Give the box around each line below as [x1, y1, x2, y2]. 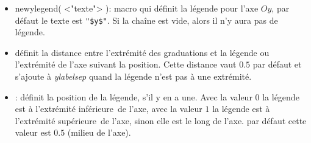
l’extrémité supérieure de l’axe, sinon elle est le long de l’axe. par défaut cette [15, 114, 307, 127]
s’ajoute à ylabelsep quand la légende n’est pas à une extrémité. [15, 70, 252, 83]
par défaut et [252, 58, 302, 71]
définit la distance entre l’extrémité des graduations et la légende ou [15, 46, 270, 58]
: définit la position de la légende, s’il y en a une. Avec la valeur [15, 90, 252, 103]
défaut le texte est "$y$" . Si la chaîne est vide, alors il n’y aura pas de [15, 13, 278, 26]
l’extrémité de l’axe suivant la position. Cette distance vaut [15, 58, 237, 71]
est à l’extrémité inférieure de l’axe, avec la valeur [15, 102, 202, 115]
